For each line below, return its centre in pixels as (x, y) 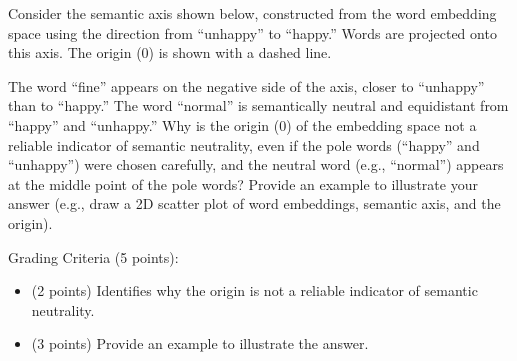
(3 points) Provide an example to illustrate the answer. (200, 343)
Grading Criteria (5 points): (93, 256)
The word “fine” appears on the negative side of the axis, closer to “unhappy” (246, 85)
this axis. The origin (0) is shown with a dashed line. (170, 52)
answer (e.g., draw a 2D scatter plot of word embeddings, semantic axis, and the (254, 203)
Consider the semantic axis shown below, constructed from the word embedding (252, 13)
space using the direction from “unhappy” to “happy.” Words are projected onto (252, 32)
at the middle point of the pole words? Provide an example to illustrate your (243, 183)
